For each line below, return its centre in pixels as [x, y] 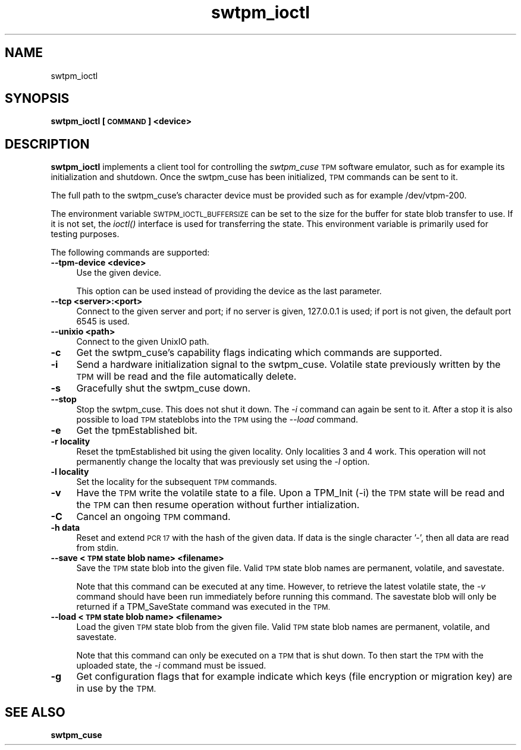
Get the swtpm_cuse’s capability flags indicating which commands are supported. [259, 353]
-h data [65, 528]
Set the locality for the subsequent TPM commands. [177, 482]
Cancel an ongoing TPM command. [153, 517]
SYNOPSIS [37, 99]
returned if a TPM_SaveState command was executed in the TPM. [203, 607]
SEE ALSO [35, 712]
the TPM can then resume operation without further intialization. [218, 505]
